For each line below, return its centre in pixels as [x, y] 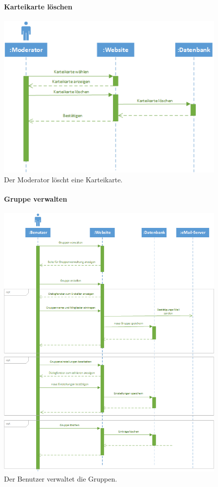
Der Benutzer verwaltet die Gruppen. [61, 478]
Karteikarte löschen [38, 6]
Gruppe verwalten [36, 198]
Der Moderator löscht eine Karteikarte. [63, 179]
